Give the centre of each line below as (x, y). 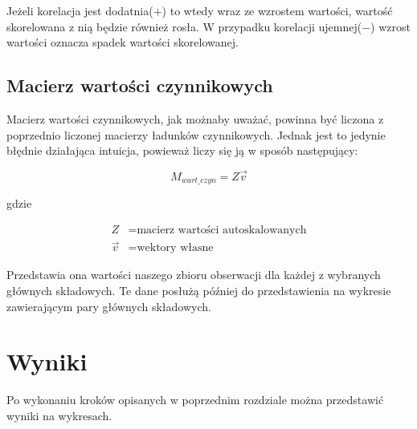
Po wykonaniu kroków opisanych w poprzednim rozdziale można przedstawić (195, 400)
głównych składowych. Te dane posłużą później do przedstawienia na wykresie (199, 290)
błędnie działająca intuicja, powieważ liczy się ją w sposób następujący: (182, 150)
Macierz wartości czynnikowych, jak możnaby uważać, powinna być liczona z (195, 118)
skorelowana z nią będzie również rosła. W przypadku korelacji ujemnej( (184, 26)
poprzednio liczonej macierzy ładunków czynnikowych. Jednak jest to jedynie (196, 134)
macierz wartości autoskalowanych (222, 231)
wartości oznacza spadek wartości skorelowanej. (123, 42)
